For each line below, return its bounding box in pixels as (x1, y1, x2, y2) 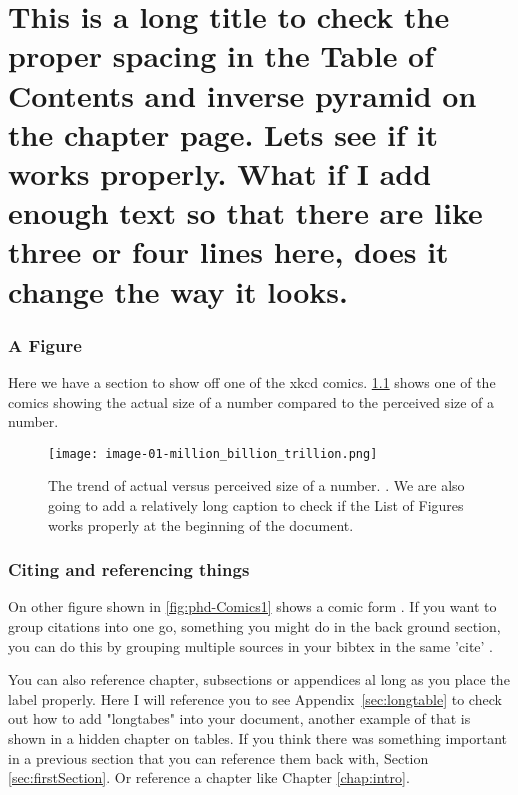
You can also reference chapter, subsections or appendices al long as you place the (8, 669, 510, 690)
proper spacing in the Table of (8, 35, 435, 76)
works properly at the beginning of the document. (48, 514, 354, 535)
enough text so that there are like (8, 192, 483, 233)
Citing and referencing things (8, 557, 250, 582)
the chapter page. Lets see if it (8, 113, 439, 154)
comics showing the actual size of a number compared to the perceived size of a (8, 391, 495, 412)
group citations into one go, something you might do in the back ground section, (8, 615, 501, 636)
